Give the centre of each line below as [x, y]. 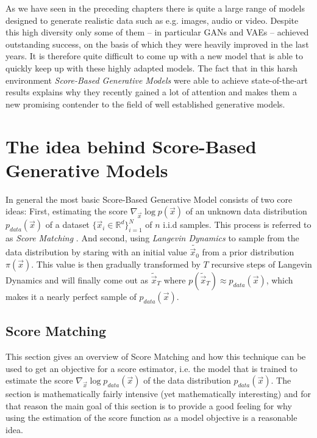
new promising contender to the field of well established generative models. [145, 104]
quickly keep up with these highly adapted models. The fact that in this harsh [152, 68]
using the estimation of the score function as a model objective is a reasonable [151, 418]
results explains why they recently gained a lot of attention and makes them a [151, 92]
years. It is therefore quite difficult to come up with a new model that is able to [154, 56]
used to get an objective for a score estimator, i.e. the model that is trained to [151, 368]
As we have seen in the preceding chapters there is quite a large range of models [155, 8]
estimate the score [39, 380]
